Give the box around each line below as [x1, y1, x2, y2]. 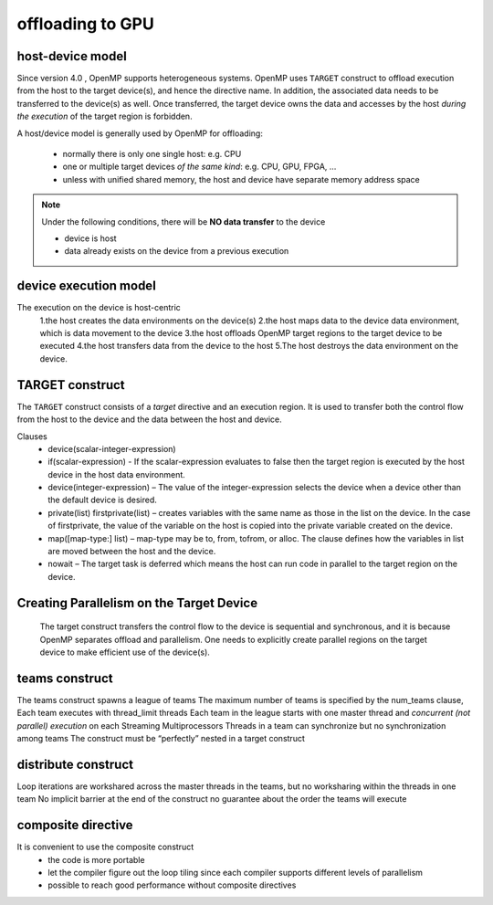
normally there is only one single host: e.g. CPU [62, 149, 242, 160]
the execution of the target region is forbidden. [16, 110, 193, 122]
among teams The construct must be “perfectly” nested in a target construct [16, 733, 305, 744]
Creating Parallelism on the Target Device [16, 595, 258, 611]
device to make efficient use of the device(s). [39, 647, 210, 658]
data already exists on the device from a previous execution [64, 246, 289, 257]
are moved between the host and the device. [47, 546, 216, 557]
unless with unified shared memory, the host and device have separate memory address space [62, 174, 420, 184]
